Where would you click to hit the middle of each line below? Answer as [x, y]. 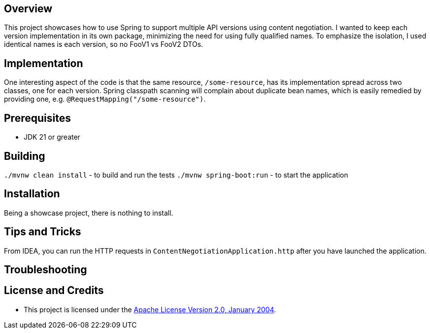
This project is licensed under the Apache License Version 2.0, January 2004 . [150, 309]
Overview [28, 9]
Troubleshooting [46, 270]
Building [25, 156]
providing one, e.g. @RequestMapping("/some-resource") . [105, 99]
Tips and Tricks [43, 232]
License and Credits [54, 291]
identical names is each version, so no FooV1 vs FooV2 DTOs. [104, 44]
